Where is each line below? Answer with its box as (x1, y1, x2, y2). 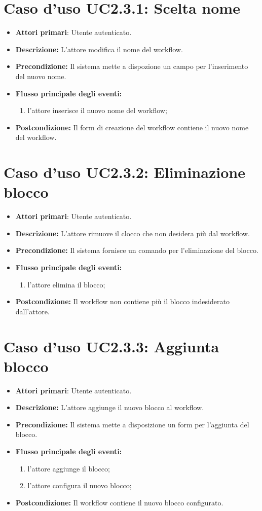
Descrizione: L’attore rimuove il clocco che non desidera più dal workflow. (15, 228, 250, 238)
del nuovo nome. (15, 70, 66, 81)
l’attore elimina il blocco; (27, 279, 105, 289)
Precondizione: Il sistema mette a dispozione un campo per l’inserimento (15, 61, 248, 71)
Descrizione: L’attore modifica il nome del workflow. (15, 44, 183, 54)
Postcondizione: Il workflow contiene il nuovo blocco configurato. (15, 497, 223, 507)
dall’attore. (15, 306, 50, 316)
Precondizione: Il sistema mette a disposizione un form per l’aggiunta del (15, 419, 249, 429)
